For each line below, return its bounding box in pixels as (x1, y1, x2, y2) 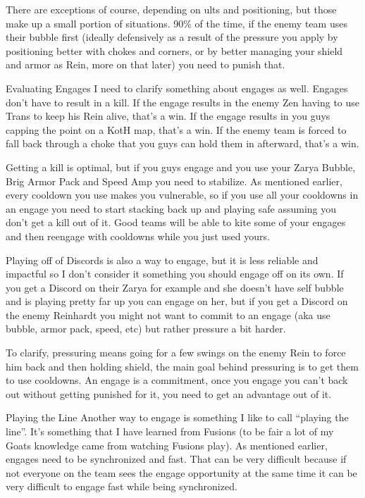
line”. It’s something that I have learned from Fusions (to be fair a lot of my (6, 424, 334, 439)
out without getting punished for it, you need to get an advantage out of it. (6, 386, 332, 401)
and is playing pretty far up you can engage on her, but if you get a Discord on (6, 294, 348, 309)
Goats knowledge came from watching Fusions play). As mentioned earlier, (6, 437, 328, 452)
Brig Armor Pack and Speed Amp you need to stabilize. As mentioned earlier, (6, 173, 342, 188)
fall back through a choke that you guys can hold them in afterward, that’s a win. (6, 136, 359, 151)
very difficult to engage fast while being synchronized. (6, 479, 237, 494)
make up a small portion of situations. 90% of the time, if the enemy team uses (6, 15, 347, 30)
